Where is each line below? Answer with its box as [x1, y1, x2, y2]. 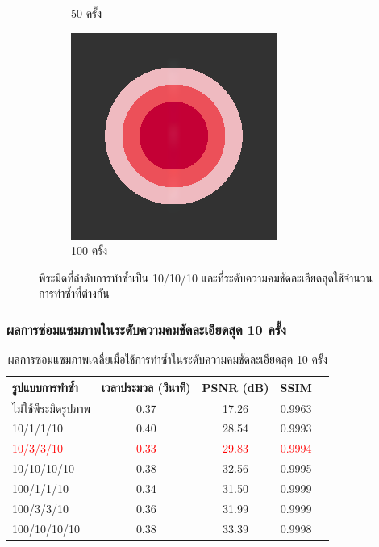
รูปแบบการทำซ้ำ [12, 378, 78, 395]
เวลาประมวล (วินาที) [102, 378, 191, 395]
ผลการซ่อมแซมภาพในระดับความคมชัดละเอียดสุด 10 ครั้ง [6, 319, 286, 339]
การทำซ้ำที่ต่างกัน [39, 285, 110, 302]
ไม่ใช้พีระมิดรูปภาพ [12, 399, 91, 416]
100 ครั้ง [71, 242, 108, 259]
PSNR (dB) [202, 378, 269, 395]
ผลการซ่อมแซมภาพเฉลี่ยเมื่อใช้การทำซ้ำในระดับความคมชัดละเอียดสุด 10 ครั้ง [7, 351, 328, 368]
